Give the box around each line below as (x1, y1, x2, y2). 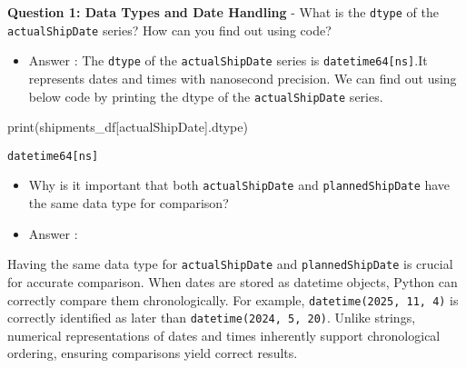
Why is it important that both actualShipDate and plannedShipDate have (28, 175, 451, 194)
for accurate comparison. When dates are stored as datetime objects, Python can (7, 272, 458, 291)
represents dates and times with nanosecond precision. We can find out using (28, 68, 457, 87)
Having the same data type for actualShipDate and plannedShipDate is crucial (7, 254, 453, 274)
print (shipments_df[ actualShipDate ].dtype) (7, 117, 248, 136)
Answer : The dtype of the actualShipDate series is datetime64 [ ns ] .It (28, 51, 428, 70)
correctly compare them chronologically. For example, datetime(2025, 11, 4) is (7, 290, 459, 309)
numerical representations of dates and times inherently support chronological (7, 325, 441, 344)
